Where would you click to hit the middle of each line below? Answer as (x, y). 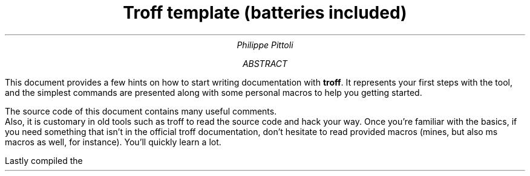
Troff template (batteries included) (265, 13)
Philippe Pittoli (265, 45)
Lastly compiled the (44, 160)
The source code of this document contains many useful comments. (141, 111)
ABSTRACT (265, 63)
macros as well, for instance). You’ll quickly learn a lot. (113, 142)
